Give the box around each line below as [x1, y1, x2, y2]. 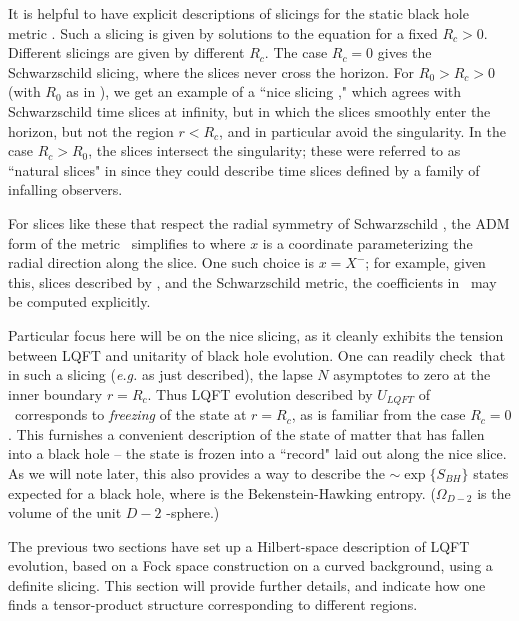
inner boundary [8, 383, 103, 404]
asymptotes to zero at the [333, 364, 491, 385]
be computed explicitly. [8, 291, 151, 312]
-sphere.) [166, 502, 220, 523]
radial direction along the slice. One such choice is [8, 252, 314, 273]
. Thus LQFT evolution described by [147, 383, 373, 404]
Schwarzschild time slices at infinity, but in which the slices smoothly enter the [8, 100, 491, 121]
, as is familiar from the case [291, 404, 466, 425]
